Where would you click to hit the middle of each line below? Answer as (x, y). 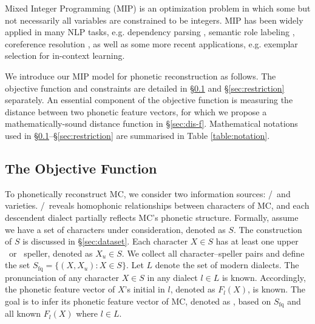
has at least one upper (257, 241)
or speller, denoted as (51, 253)
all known (23, 313)
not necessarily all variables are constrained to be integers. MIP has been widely (154, 20)
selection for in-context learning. (65, 56)
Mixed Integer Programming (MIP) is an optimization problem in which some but (158, 8)
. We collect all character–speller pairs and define (213, 253)
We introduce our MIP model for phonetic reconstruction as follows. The (141, 76)
